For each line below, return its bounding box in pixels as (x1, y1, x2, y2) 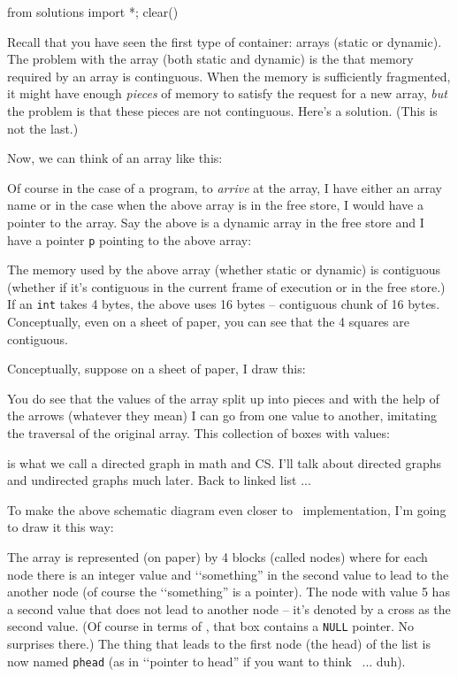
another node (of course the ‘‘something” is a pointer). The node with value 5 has (7, 582, 450, 601)
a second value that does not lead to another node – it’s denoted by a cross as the (7, 599, 451, 618)
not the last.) (7, 119, 79, 137)
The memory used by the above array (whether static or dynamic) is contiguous (7, 260, 441, 279)
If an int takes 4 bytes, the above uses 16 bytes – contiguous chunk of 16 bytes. (7, 295, 440, 313)
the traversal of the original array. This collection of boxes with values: (7, 424, 390, 442)
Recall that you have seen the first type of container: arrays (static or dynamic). (7, 32, 442, 50)
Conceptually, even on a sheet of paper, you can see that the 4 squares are (7, 312, 409, 331)
